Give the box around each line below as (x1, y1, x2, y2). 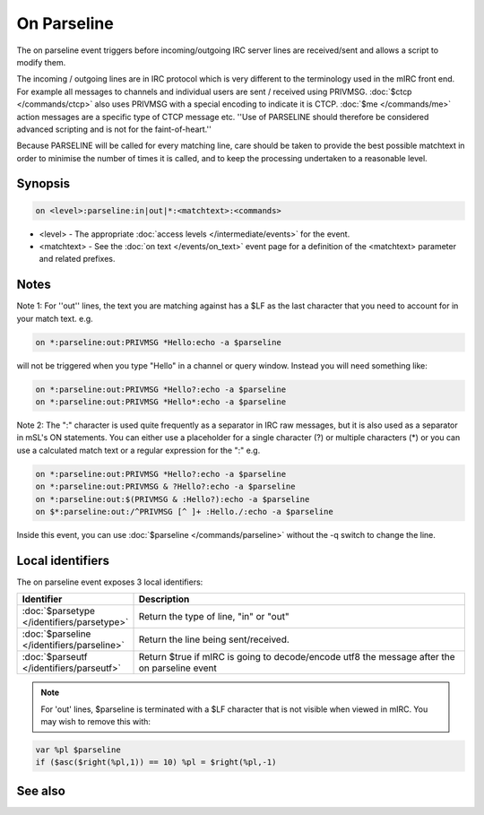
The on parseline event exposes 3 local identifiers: (16, 577, 203, 587)
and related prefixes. (39, 254, 116, 264)
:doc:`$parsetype (22, 605, 96, 618)
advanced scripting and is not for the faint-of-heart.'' (16, 124, 212, 134)
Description (138, 593, 190, 605)
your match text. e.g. (16, 313, 93, 324)
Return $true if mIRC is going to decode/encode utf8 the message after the (138, 651, 456, 663)
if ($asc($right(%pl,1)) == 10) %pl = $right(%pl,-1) (35, 758, 277, 767)
